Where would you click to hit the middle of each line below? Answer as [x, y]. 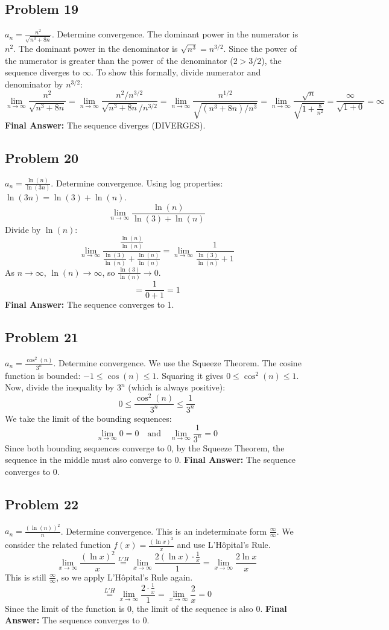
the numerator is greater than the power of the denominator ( [119, 60]
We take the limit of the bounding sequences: [88, 418]
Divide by [23, 229]
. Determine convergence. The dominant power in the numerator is [175, 34]
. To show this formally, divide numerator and [176, 72]
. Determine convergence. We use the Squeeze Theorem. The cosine [177, 363]
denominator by [34, 84]
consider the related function [58, 545]
